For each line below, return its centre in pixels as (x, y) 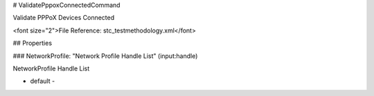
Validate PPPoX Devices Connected (64, 18)
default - (43, 81)
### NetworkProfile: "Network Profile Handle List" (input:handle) (105, 56)
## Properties (32, 43)
